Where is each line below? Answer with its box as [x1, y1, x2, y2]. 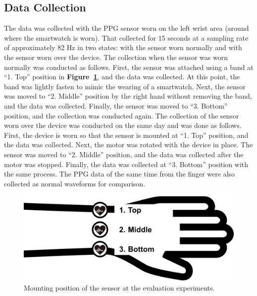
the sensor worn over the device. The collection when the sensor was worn [4, 52, 228, 62]
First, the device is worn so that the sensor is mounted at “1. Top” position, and [4, 129, 249, 140]
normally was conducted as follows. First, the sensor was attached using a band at [4, 61, 254, 72]
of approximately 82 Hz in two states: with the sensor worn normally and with [4, 42, 242, 53]
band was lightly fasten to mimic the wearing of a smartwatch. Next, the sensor [4, 81, 246, 91]
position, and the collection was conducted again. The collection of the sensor [4, 110, 239, 120]
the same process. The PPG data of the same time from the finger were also [4, 169, 235, 179]
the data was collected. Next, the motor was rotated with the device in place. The [4, 139, 253, 150]
